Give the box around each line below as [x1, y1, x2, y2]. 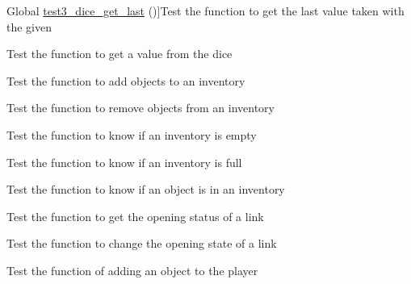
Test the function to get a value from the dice [6, 45, 233, 62]
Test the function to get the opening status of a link [6, 207, 264, 224]
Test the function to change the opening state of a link [6, 235, 277, 252]
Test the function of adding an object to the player [6, 261, 258, 278]
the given [6, 18, 52, 35]
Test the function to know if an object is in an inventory [6, 181, 285, 198]
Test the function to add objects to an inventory [6, 72, 245, 89]
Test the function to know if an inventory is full [6, 153, 242, 170]
